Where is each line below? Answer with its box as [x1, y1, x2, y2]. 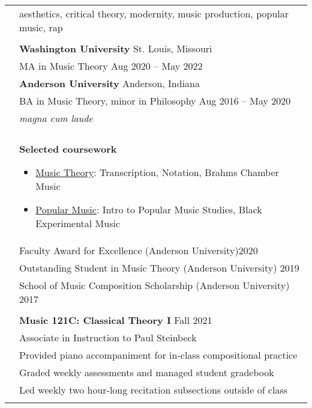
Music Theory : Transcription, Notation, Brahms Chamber [35, 165, 279, 179]
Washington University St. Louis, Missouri [19, 41, 212, 55]
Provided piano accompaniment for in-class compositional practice [19, 348, 298, 362]
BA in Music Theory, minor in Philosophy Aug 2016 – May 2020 [19, 94, 291, 108]
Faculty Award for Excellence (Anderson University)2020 [19, 243, 258, 257]
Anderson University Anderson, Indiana [19, 76, 200, 90]
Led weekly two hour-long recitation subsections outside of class [19, 383, 288, 397]
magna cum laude [19, 111, 93, 125]
